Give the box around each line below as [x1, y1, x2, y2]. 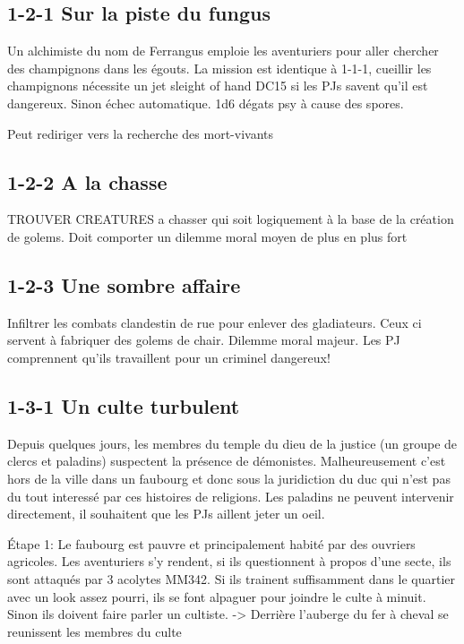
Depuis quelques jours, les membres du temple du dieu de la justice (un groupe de [7, 434, 458, 452]
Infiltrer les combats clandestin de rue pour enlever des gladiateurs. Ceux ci [7, 313, 422, 331]
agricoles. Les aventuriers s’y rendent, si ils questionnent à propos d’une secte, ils [7, 552, 451, 571]
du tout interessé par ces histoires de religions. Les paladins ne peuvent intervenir [7, 486, 454, 505]
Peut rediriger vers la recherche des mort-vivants [7, 124, 273, 142]
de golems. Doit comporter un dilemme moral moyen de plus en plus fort [7, 227, 408, 245]
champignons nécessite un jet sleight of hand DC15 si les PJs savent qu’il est [7, 76, 428, 95]
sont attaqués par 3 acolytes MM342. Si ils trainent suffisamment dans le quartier [7, 569, 456, 588]
